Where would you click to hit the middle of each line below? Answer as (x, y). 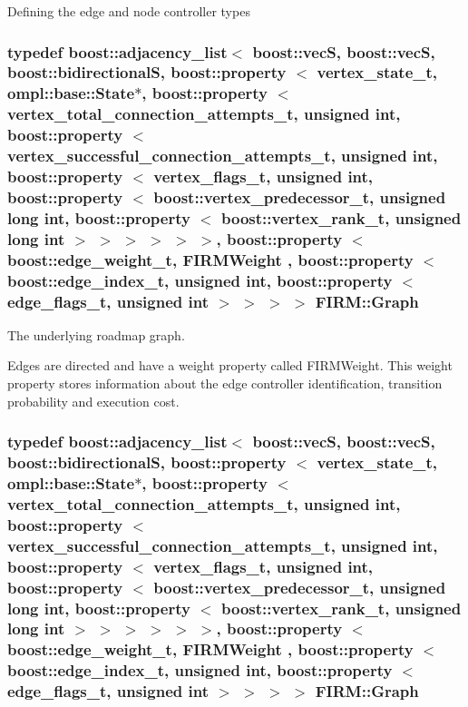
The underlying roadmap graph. (96, 334)
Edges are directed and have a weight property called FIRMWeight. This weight (230, 365)
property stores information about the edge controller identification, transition (225, 383)
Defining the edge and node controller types (129, 11)
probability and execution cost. (93, 401)
